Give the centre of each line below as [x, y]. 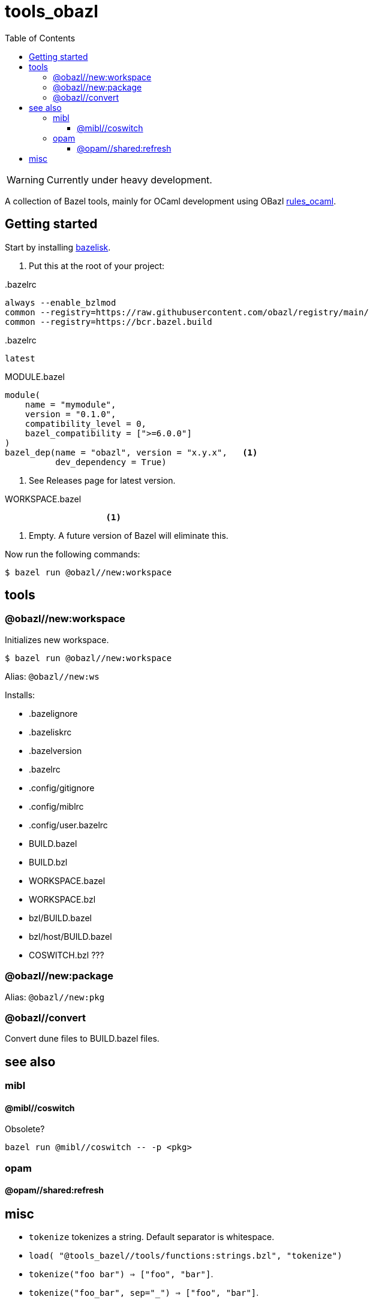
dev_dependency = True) [111, 462]
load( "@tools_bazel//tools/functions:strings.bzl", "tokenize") [186, 1256]
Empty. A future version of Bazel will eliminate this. [129, 535]
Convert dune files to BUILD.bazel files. [82, 1039]
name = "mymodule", [70, 404]
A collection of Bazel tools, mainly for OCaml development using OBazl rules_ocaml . [171, 201]
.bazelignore [53, 713]
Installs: [20, 695]
